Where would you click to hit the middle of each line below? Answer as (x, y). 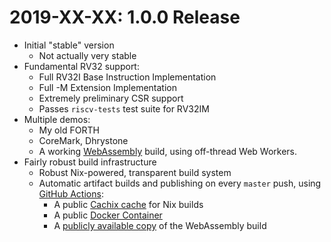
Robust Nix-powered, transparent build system (135, 172)
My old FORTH (69, 130)
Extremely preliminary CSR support (111, 98)
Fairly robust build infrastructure (90, 162)
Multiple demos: (57, 119)
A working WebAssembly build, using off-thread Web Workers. (168, 151)
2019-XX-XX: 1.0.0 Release (125, 17)
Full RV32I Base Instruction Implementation (127, 77)
